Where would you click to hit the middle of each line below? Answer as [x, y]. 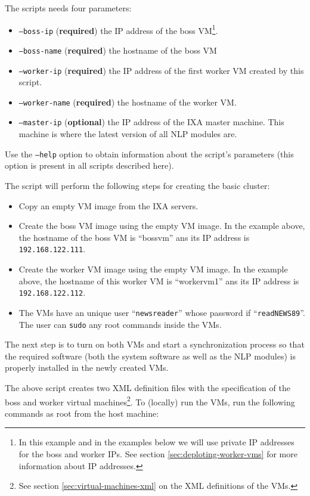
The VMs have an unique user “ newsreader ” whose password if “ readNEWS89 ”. [162, 312]
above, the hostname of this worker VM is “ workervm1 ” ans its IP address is [159, 280]
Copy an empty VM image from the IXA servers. [108, 205]
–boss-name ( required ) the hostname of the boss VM [118, 50]
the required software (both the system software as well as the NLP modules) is [150, 356]
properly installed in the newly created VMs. [87, 368]
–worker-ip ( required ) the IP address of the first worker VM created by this [161, 70]
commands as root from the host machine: [82, 413]
